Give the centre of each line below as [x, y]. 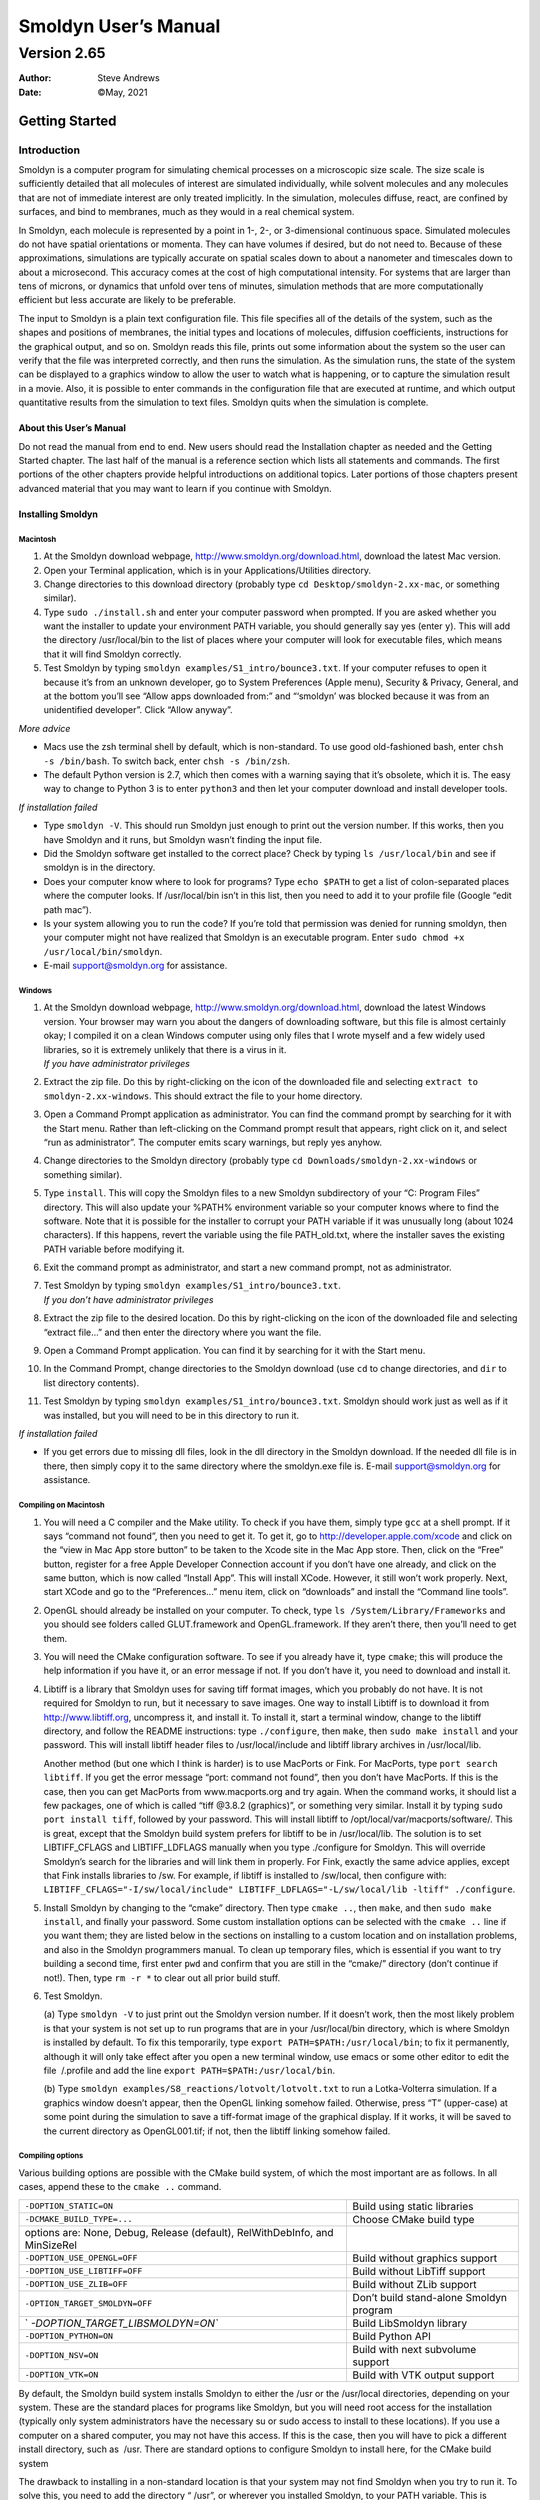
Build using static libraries [413, 2206]
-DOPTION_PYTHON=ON [69, 2336]
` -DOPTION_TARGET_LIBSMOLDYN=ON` [121, 2323]
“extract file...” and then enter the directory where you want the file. [182, 1332]
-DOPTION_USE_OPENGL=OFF [81, 2258]
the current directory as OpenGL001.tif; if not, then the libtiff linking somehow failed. [217, 2131]
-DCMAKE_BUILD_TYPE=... [78, 2219]
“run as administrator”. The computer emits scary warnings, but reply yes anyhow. [212, 1142]
